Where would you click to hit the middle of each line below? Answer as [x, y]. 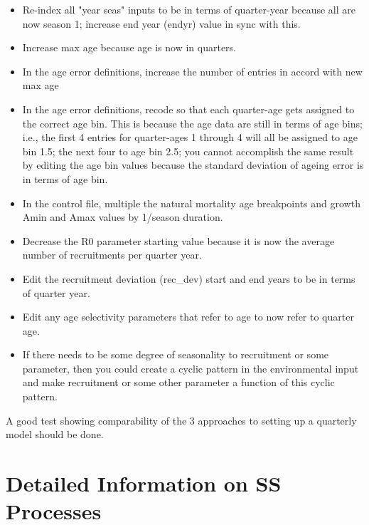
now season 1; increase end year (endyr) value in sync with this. [161, 23]
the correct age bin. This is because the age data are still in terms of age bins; [192, 123]
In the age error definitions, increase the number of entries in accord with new [192, 71]
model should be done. [55, 434]
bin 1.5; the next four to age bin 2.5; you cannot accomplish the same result [188, 151]
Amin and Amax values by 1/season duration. [123, 217]
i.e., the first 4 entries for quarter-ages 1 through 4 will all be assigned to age [190, 137]
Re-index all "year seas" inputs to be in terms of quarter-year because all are [189, 9]
